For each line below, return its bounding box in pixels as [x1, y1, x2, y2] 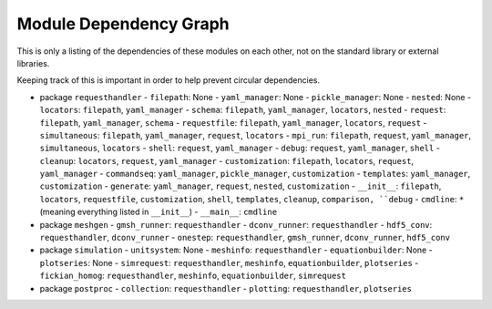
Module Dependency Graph [16, 14, 230, 34]
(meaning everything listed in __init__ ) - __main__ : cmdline [39, 206, 278, 218]
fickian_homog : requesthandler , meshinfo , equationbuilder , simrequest [39, 270, 346, 282]
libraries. [16, 57, 50, 68]
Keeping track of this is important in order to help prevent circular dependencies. [16, 75, 321, 86]
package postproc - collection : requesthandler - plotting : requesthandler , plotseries [39, 283, 412, 294]
